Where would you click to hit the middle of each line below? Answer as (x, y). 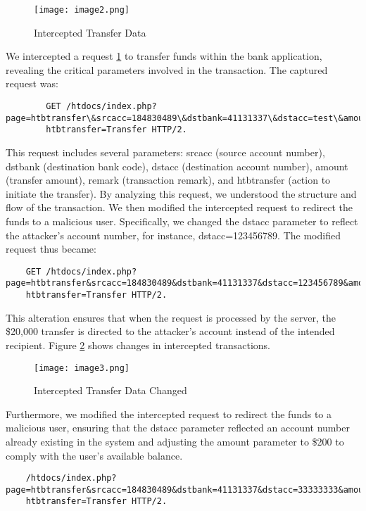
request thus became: (51, 249)
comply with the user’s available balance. (94, 455)
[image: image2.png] (82, 10)
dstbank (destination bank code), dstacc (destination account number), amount (177, 166)
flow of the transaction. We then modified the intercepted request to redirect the (179, 207)
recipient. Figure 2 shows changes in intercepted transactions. (138, 345)
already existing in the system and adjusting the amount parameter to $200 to (175, 441)
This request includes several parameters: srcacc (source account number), (165, 152)
